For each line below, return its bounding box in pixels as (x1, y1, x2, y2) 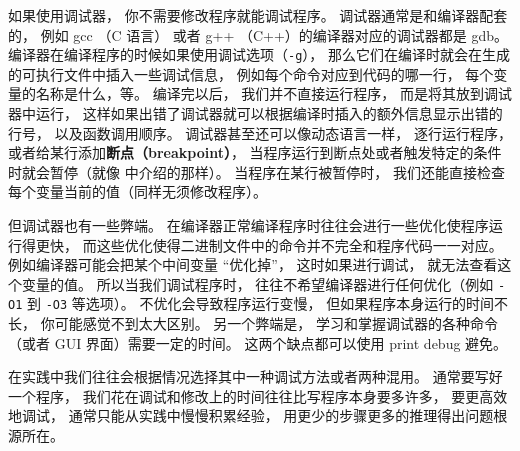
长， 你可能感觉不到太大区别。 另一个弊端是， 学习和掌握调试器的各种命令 (8, 313, 498, 334)
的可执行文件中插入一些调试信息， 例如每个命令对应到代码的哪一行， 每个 (8, 63, 494, 84)
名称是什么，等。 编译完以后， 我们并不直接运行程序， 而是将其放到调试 (35, 83, 512, 104)
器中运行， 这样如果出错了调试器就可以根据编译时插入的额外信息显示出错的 (8, 103, 503, 124)
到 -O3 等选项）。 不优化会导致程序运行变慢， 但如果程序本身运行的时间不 (26, 293, 509, 314)
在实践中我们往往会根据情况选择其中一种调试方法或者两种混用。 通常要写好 (8, 366, 503, 387)
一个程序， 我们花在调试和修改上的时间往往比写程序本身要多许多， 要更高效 (8, 385, 508, 406)
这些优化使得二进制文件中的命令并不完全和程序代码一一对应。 (96, 234, 503, 255)
